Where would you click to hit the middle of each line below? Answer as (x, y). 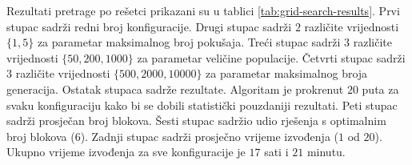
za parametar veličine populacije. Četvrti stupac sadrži (271, 57)
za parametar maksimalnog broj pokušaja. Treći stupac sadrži (189, 42)
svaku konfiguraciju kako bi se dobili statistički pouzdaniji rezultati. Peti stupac (202, 105)
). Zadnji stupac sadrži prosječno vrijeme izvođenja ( (209, 136)
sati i (276, 152)
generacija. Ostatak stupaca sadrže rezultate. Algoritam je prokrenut (175, 89)
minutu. (326, 152)
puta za (380, 89)
